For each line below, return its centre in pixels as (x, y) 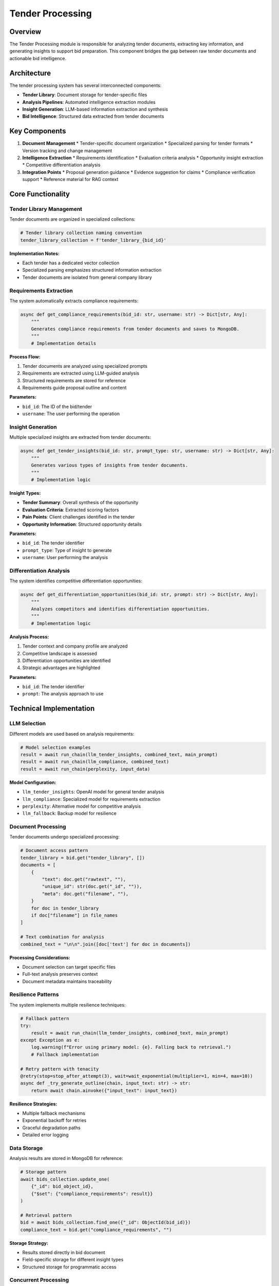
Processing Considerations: (40, 957)
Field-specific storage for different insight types (73, 1260)
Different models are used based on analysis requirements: (72, 734)
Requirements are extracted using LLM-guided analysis (81, 373)
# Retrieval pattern (46, 1215)
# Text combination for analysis (62, 937)
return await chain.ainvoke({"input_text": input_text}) (104, 1090)
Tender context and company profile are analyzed (75, 646)
